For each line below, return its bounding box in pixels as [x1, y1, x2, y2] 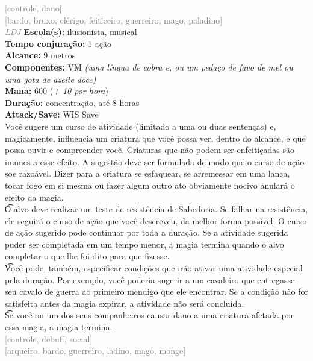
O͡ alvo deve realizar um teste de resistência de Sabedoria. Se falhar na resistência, [5, 202, 308, 215]
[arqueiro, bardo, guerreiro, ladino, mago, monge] [5, 344, 186, 357]
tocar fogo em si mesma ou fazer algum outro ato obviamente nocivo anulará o [5, 178, 295, 191]
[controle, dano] [5, 2, 62, 14]
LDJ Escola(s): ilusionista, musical [5, 25, 137, 38]
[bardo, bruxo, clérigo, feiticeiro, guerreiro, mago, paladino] [5, 13, 223, 26]
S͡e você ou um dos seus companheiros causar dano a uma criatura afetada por [5, 309, 294, 321]
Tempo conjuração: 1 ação [5, 37, 111, 49]
